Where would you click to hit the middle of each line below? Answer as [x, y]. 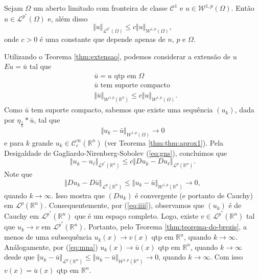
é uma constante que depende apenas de [102, 39]
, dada [244, 110]
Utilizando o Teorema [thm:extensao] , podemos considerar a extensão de [117, 56]
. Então [243, 8]
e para [14, 142]
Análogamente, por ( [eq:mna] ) [51, 247]
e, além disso [68, 18]
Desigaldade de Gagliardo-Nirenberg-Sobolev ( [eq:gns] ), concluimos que [116, 153]
